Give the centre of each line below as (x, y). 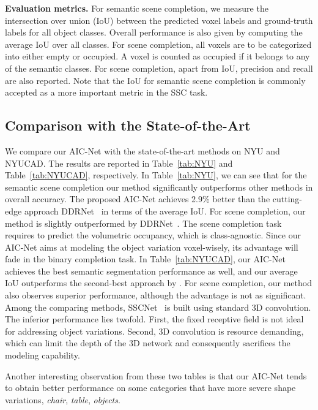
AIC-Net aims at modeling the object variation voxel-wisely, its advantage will (152, 247)
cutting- (287, 199)
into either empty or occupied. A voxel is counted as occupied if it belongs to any (157, 56)
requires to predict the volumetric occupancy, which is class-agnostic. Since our (153, 235)
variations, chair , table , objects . (63, 399)
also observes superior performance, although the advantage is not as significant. (156, 295)
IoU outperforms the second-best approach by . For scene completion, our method (158, 283)
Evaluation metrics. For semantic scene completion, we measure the (137, 8)
